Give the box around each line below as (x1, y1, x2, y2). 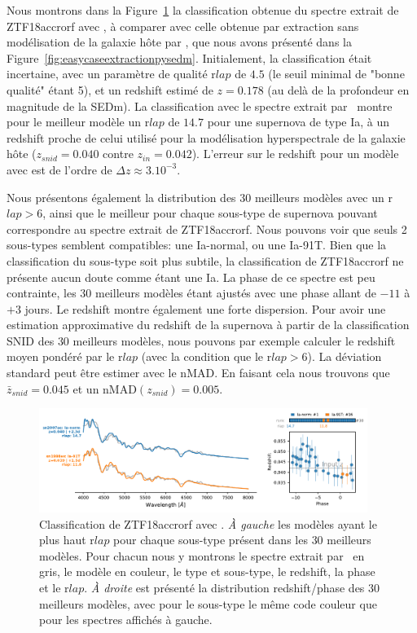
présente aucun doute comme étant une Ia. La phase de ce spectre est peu (7, 268, 375, 285)
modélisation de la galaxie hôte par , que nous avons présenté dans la (7, 33, 352, 51)
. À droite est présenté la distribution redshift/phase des (84, 579, 365, 596)
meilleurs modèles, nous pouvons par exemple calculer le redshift (72, 332, 396, 349)
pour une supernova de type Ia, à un (207, 113, 390, 130)
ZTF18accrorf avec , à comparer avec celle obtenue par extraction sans (7, 17, 359, 34)
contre (103, 145, 134, 162)
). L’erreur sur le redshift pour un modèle (191, 145, 399, 162)
